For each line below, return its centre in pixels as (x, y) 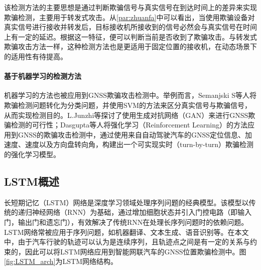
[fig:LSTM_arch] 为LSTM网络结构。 (61, 261)
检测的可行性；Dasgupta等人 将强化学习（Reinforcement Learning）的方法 (129, 125)
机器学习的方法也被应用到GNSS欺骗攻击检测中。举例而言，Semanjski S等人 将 (130, 95)
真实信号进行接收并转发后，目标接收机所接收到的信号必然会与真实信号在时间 (130, 27)
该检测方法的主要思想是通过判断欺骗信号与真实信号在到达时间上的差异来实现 (130, 7)
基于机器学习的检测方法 (43, 76)
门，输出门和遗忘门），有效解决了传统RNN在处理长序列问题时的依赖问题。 (126, 222)
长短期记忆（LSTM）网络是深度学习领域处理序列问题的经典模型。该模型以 (126, 202)
